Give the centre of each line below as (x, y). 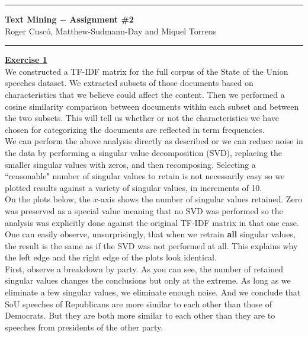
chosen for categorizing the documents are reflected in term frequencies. (135, 129)
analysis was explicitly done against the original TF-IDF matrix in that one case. (152, 222)
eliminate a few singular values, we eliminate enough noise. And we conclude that (153, 292)
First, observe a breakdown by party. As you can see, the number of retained (144, 268)
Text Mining (31, 19)
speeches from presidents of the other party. (84, 327)
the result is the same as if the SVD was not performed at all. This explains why (151, 245)
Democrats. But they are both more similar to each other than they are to (140, 315)
